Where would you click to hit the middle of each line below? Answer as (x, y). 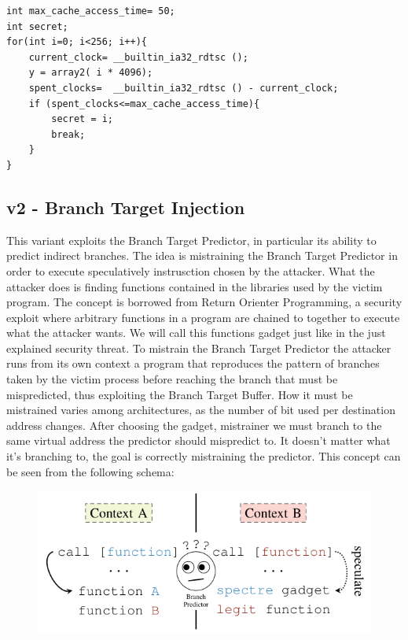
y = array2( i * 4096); (91, 73)
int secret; (37, 26)
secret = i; (83, 119)
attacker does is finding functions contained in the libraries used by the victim (195, 286)
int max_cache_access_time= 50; (91, 11)
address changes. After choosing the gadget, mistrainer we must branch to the (194, 425)
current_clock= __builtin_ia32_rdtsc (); (138, 57)
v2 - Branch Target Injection (126, 207)
